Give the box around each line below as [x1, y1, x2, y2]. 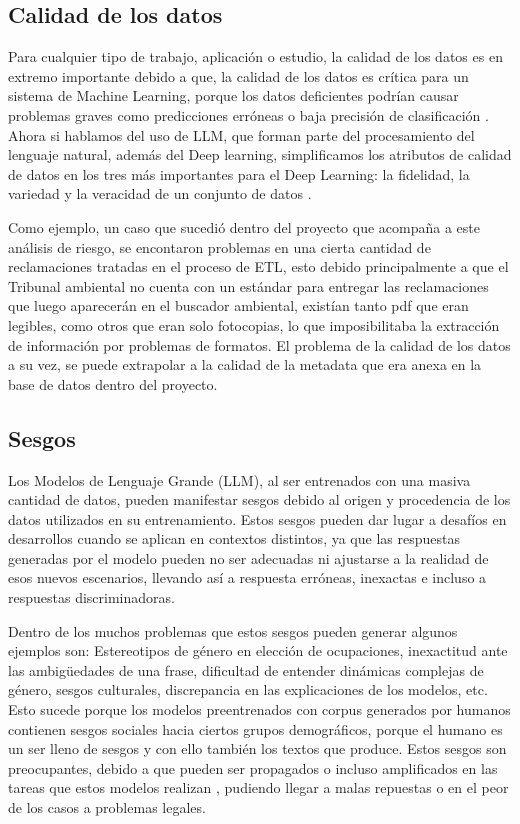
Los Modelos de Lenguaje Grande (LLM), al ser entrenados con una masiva [8, 469, 471, 490]
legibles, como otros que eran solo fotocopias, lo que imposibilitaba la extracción [8, 314, 500, 335]
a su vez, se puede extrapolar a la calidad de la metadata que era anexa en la [8, 354, 482, 375]
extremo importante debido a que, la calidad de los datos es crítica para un [8, 65, 469, 86]
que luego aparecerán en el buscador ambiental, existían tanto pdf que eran [8, 295, 469, 316]
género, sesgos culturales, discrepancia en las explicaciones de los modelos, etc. [8, 679, 488, 700]
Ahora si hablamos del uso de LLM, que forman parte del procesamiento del [8, 124, 475, 145]
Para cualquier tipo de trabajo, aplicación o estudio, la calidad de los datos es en [8, 46, 503, 67]
